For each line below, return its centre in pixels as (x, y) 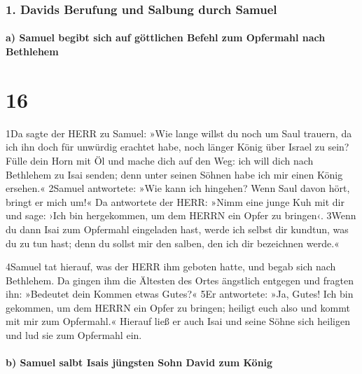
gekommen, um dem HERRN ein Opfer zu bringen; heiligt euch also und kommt (178, 307)
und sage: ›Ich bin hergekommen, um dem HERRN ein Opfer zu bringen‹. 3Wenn (181, 215)
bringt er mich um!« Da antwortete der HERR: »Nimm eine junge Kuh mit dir (175, 201)
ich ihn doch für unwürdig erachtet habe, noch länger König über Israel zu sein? (177, 147)
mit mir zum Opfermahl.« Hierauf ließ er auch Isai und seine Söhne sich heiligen (178, 321)
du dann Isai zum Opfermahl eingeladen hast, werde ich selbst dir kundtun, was (177, 229)
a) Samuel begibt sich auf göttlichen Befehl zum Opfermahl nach (166, 37)
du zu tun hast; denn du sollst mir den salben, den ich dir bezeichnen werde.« (173, 243)
